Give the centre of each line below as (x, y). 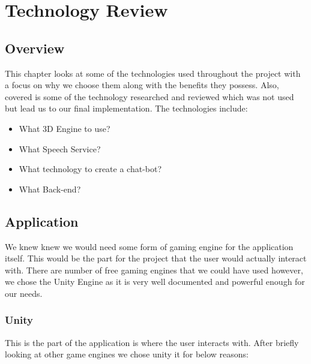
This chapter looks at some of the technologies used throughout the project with (153, 73)
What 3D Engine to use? (65, 128)
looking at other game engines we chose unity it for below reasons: (127, 354)
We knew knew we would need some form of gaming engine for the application (149, 246)
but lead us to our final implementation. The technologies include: (126, 108)
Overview (35, 48)
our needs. (24, 293)
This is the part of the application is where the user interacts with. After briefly (152, 342)
